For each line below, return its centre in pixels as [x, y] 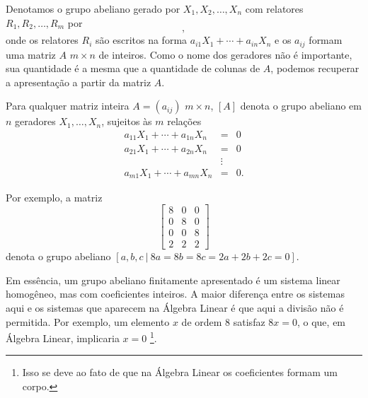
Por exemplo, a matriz [54, 197]
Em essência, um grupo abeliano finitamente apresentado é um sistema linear [173, 280]
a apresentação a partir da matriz [79, 82]
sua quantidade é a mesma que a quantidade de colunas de [133, 68]
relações [184, 121]
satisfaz [249, 321]
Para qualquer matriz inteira [68, 106]
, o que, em [321, 321]
